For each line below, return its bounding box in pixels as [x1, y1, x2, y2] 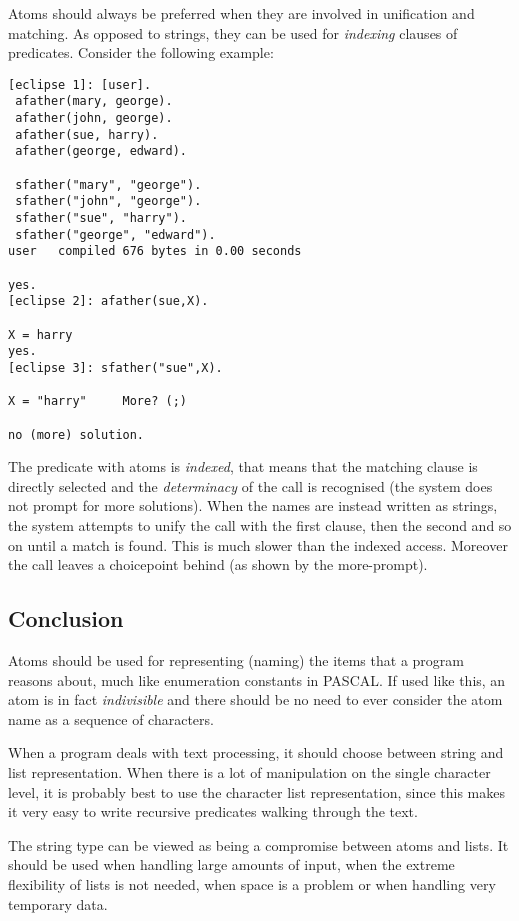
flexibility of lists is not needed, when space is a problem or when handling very [8, 873, 496, 894]
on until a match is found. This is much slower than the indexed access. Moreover [8, 534, 508, 555]
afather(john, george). [15, 111, 173, 126]
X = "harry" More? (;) [8, 394, 187, 409]
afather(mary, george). [15, 94, 173, 109]
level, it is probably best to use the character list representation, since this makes [8, 781, 505, 802]
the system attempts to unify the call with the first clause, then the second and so [8, 515, 512, 535]
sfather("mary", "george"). [15, 177, 202, 192]
